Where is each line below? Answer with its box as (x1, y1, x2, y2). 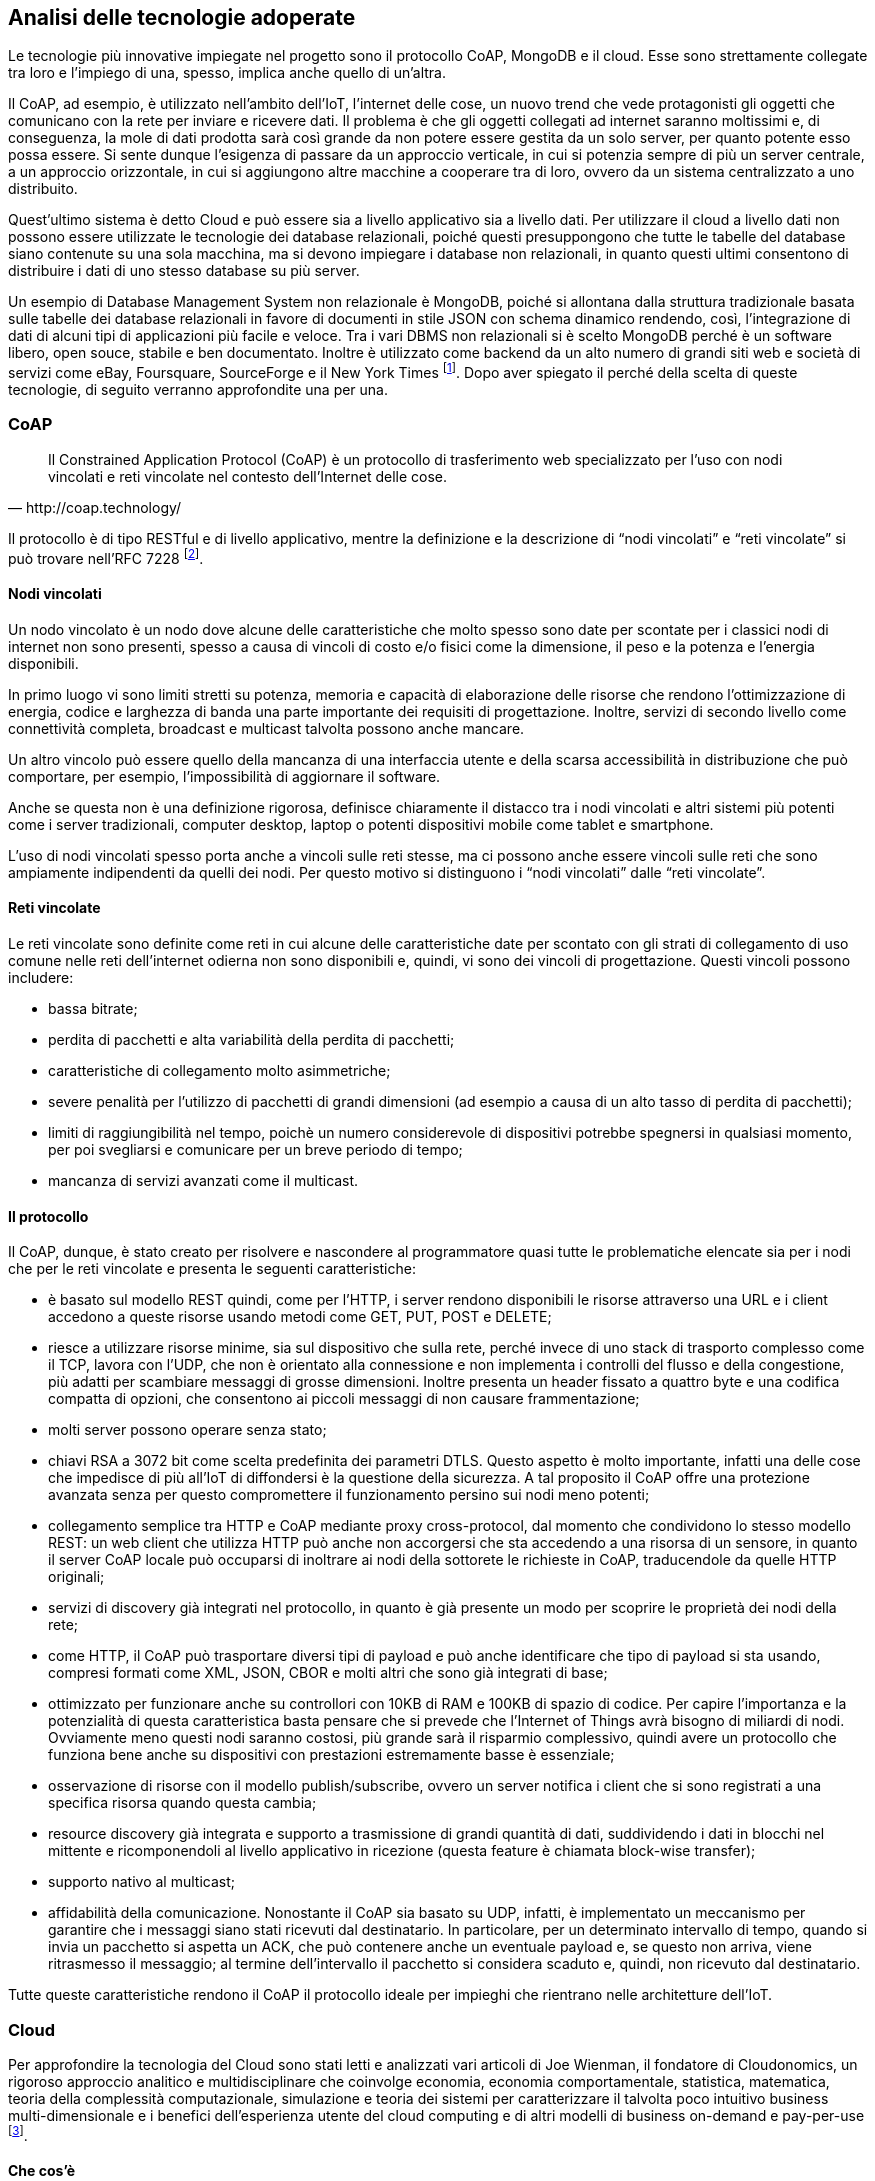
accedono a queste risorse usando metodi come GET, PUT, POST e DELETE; (48, 1308, 552, 1326)
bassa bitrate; (48, 999, 138, 1017)
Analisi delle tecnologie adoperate (8, 5, 356, 30)
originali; (48, 1568, 105, 1586)
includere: (8, 968, 74, 986)
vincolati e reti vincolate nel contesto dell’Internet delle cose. (48, 467, 448, 485)
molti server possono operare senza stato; (48, 1421, 327, 1439)
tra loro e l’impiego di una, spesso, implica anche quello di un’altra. (8, 64, 447, 82)
